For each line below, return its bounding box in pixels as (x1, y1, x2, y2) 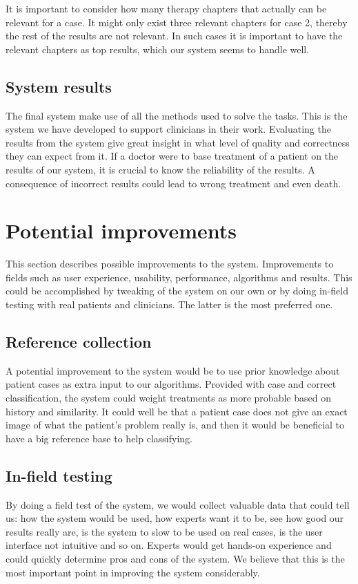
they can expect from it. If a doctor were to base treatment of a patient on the (6, 149, 339, 163)
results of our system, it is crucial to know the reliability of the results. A (6, 162, 315, 176)
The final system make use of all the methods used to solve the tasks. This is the (6, 108, 348, 122)
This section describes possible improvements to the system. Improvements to (6, 256, 334, 271)
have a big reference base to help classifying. (6, 431, 192, 445)
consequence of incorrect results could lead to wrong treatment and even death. (6, 176, 341, 190)
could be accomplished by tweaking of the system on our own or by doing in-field (6, 283, 348, 298)
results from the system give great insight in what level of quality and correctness (6, 135, 350, 149)
